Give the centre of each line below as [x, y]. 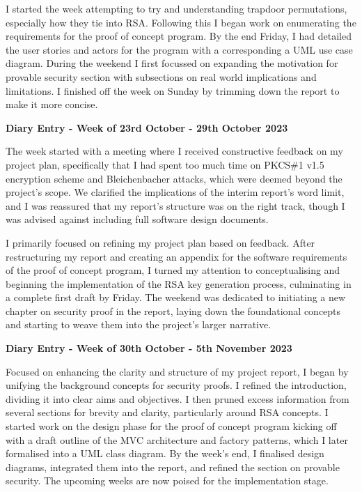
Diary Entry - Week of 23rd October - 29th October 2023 [147, 127]
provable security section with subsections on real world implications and [161, 76]
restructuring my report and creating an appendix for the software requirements [176, 256]
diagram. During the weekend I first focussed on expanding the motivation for [172, 63]
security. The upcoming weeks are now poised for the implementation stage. [167, 481]
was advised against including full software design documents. [137, 219]
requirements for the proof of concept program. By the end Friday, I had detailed [179, 36]
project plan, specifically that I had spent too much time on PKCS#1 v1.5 [165, 164]
